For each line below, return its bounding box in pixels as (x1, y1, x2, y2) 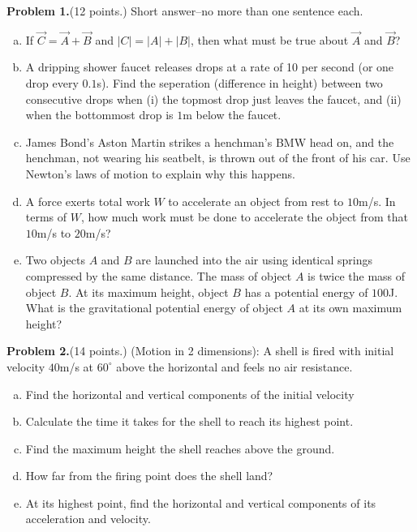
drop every (25, 75, 79, 91)
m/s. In (359, 192, 396, 209)
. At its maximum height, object (68, 283, 229, 300)
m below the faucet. (183, 106, 282, 123)
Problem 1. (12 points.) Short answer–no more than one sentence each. (6, 2, 363, 19)
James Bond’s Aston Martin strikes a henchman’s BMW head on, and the (25, 133, 394, 150)
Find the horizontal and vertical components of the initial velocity (25, 385, 355, 402)
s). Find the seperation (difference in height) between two (97, 75, 383, 91)
